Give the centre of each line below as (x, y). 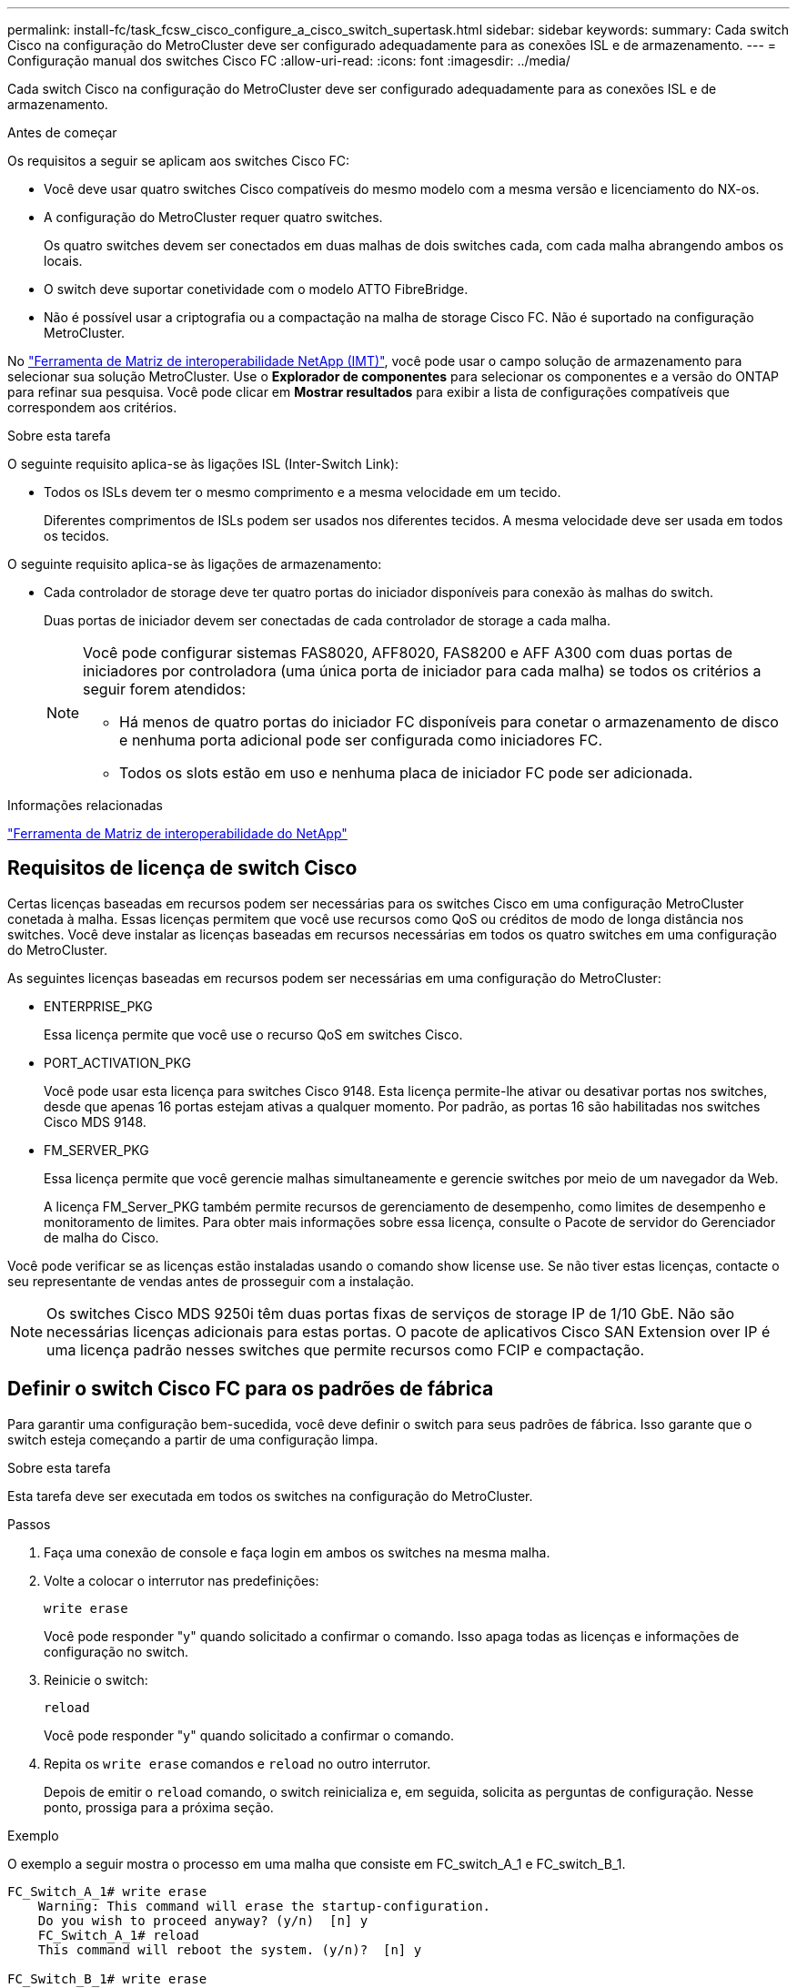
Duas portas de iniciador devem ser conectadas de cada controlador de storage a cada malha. (327, 620)
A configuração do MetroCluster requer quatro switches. (213, 217)
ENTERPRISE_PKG (98, 1006)
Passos (29, 1524)
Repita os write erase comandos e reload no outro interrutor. (237, 1763)
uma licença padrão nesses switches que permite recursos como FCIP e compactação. (346, 1349)
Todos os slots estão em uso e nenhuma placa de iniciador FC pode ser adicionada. (406, 773)
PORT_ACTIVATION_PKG (117, 1062)
